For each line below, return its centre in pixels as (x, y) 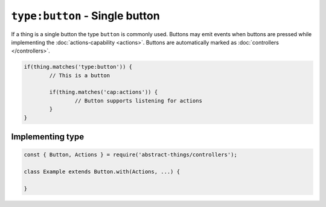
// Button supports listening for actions (138, 100)
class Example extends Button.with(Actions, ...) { (102, 172)
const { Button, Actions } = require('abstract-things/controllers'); (131, 155)
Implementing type (48, 137)
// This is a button (80, 75)
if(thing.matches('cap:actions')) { (104, 92)
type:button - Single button (85, 16)
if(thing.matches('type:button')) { (78, 67)
